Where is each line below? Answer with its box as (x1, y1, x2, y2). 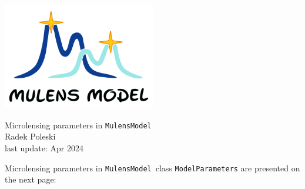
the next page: (5, 173, 56, 185)
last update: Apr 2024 (5, 141, 83, 154)
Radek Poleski (5, 130, 56, 142)
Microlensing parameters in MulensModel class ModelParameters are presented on (5, 161, 300, 174)
